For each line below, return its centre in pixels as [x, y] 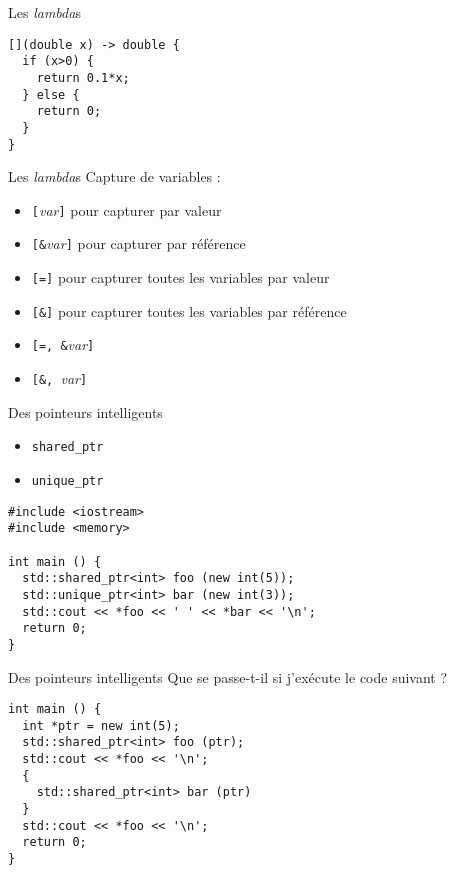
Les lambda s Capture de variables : [114, 176]
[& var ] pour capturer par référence [138, 243]
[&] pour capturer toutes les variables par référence [189, 310]
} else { [51, 94]
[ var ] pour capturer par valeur [126, 209]
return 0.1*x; [83, 77]
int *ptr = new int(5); [101, 725]
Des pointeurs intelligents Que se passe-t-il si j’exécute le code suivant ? [228, 676]
